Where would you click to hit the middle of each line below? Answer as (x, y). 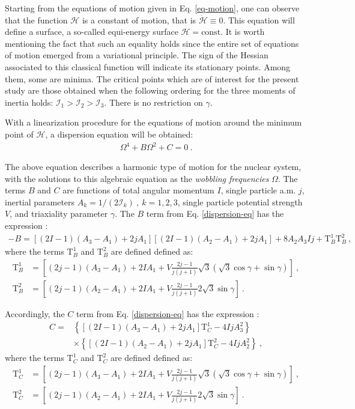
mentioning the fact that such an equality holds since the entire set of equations (152, 43)
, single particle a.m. (258, 190)
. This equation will (259, 20)
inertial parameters (40, 201)
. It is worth (243, 32)
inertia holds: (29, 102)
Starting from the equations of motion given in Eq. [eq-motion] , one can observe (152, 8)
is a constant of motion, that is (139, 20)
